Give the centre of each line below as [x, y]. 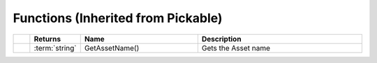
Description [221, 39]
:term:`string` [55, 48]
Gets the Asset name [236, 48]
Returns [47, 39]
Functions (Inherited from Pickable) [118, 18]
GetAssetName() [112, 48]
